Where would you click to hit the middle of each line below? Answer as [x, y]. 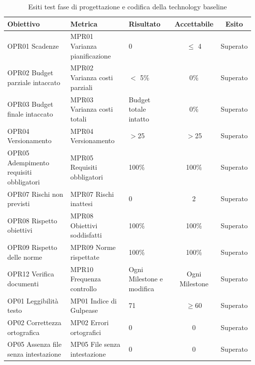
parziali [81, 87]
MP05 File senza [95, 344]
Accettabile [194, 23]
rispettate [85, 257]
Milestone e [146, 279]
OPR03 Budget [30, 104]
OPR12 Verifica [31, 274]
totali [78, 118]
